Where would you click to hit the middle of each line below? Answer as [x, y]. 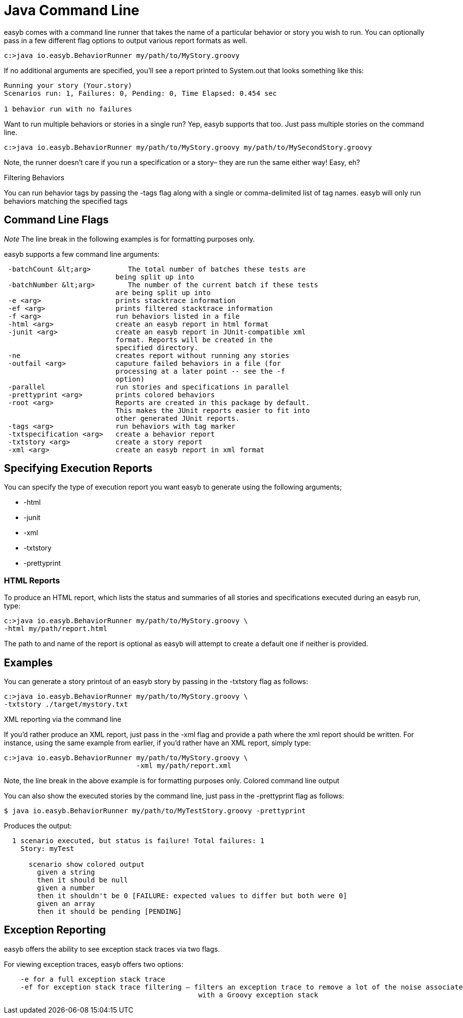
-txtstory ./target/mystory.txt [66, 704]
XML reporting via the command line [63, 719]
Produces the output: [38, 826]
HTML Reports [32, 580]
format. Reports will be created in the [194, 340]
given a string [66, 872]
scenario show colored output [87, 865]
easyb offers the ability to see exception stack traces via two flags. [112, 949]
